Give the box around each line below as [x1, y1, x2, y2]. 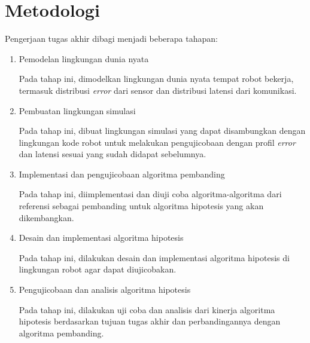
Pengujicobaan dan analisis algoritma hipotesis [19, 283, 191, 296]
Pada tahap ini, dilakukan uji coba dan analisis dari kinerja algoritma [19, 303, 275, 316]
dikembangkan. [19, 211, 74, 223]
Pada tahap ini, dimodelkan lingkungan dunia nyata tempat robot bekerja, [19, 72, 294, 85]
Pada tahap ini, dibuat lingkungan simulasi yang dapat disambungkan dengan [19, 124, 306, 137]
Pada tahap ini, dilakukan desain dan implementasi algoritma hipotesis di [19, 251, 290, 264]
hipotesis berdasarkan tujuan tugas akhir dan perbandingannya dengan [19, 315, 281, 327]
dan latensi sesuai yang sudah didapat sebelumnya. [19, 148, 206, 160]
